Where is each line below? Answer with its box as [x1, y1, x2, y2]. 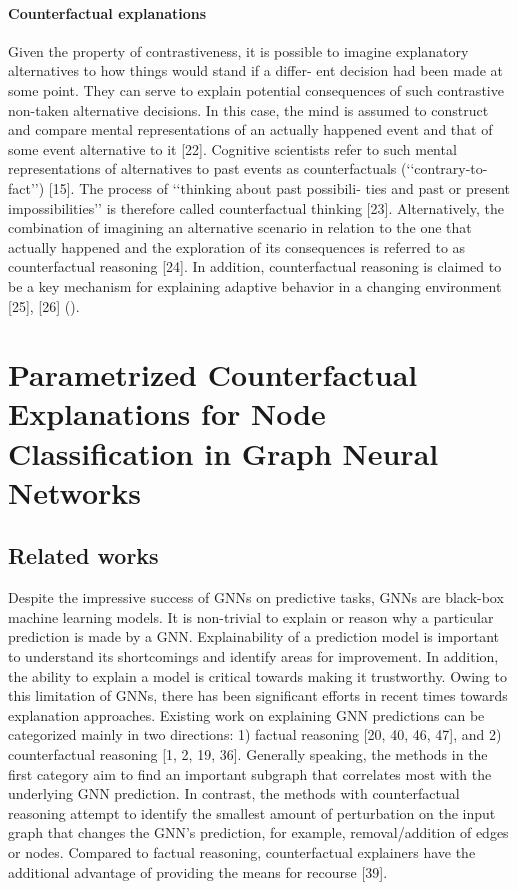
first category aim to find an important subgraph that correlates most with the [8, 763, 492, 784]
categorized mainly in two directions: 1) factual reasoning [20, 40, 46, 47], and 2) [8, 724, 502, 745]
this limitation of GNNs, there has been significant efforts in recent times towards [8, 685, 508, 706]
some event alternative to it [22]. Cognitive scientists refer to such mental [8, 138, 457, 159]
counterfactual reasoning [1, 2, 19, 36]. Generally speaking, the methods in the [8, 744, 488, 764]
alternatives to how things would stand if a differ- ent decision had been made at [8, 60, 504, 81]
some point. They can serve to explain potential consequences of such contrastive [8, 79, 504, 100]
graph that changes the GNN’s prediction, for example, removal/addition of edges [8, 822, 509, 843]
